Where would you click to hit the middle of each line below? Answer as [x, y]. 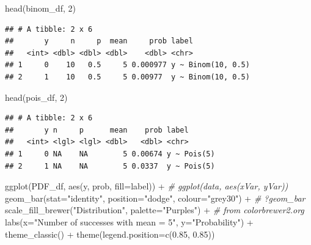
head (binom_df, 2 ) [40, 8]
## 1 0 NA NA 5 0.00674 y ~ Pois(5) [110, 154]
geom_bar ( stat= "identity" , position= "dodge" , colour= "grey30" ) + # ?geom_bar [155, 198]
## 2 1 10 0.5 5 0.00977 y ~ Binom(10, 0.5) [127, 77]
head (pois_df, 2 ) [36, 97]
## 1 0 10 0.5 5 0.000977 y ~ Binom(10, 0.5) [127, 65]
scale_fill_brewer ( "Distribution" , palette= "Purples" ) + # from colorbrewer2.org [155, 210]
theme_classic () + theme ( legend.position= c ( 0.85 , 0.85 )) [110, 234]
